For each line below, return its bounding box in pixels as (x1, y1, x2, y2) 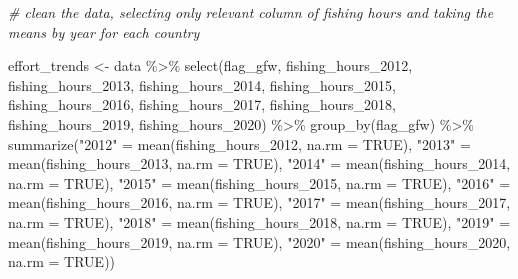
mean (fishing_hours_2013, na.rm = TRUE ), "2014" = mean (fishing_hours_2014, (8, 153, 511, 174)
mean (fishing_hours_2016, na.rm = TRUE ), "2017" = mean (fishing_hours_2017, (8, 192, 511, 213)
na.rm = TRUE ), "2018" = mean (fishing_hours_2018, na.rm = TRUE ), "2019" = (8, 211, 511, 232)
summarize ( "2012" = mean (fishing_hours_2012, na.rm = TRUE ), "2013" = (8, 133, 471, 154)
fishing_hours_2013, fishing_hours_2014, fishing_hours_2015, (8, 74, 396, 95)
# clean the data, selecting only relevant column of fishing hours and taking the (8, 2, 494, 22)
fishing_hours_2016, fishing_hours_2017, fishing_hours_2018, (8, 94, 396, 115)
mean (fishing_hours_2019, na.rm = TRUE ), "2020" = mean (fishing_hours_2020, (8, 231, 511, 252)
